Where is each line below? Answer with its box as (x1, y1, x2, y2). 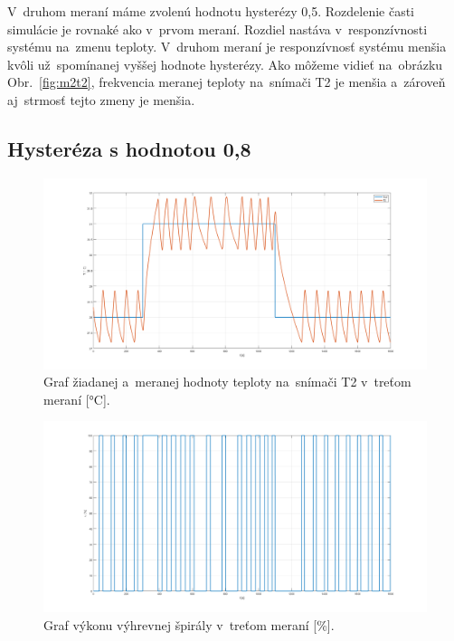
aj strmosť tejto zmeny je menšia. (7, 90, 195, 109)
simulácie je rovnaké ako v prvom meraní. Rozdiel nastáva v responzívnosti (7, 19, 428, 38)
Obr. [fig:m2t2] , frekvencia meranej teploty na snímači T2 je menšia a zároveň (7, 72, 446, 91)
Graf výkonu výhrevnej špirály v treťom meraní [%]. (43, 615, 335, 634)
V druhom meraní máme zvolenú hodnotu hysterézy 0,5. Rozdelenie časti (7, 2, 415, 20)
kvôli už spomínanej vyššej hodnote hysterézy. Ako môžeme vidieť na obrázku (7, 54, 443, 73)
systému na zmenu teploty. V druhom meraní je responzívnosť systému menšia (7, 37, 447, 56)
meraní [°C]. (43, 389, 110, 408)
